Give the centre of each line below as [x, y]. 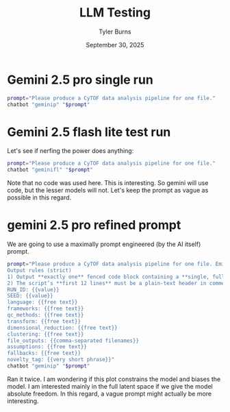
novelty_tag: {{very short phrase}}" [61, 360]
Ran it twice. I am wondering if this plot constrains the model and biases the [114, 379]
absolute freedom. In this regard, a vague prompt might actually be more [110, 393]
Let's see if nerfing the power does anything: [71, 151]
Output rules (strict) [39, 270]
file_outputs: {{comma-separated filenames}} [73, 341]
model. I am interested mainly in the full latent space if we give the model [110, 386]
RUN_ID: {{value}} [33, 289]
